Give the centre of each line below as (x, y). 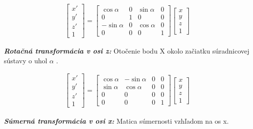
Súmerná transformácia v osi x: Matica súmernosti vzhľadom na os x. (116, 120)
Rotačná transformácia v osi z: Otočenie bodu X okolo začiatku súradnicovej (127, 51)
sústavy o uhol (26, 60)
